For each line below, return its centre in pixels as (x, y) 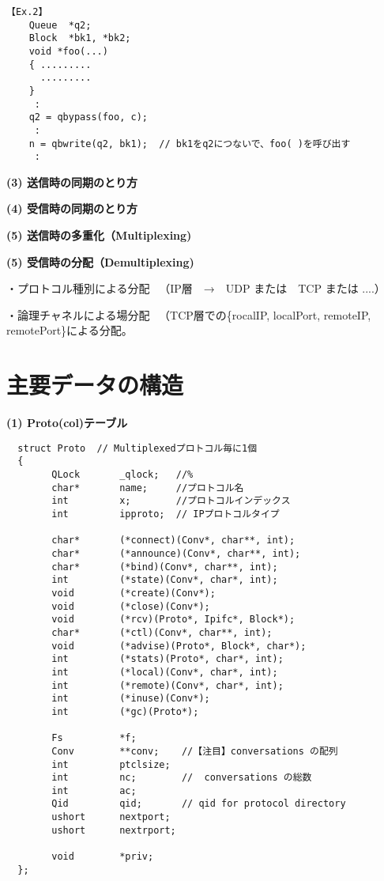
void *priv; (103, 857)
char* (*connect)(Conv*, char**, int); (173, 541)
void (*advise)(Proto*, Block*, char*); (179, 646)
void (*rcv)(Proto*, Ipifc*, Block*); (173, 620)
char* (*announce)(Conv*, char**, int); (176, 554)
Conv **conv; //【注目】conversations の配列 (195, 751)
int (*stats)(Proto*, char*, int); (168, 659)
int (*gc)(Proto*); (125, 711)
